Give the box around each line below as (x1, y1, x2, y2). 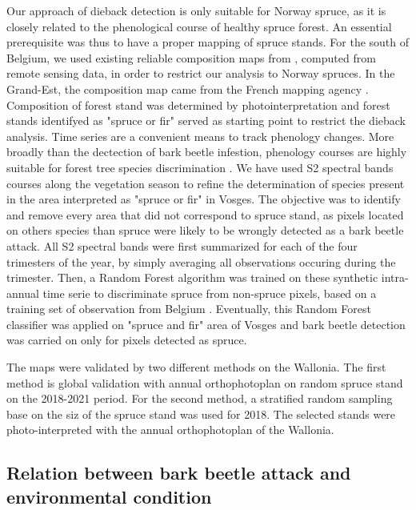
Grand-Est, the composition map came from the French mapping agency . (6, 80, 369, 97)
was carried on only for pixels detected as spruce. (6, 331, 247, 348)
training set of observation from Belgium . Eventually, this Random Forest (6, 300, 371, 317)
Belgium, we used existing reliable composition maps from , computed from (6, 49, 376, 66)
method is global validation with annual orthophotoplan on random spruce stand (6, 374, 403, 391)
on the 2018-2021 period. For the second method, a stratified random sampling (6, 390, 393, 407)
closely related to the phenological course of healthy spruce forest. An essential (6, 18, 392, 34)
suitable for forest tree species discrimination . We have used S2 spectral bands (6, 159, 394, 175)
